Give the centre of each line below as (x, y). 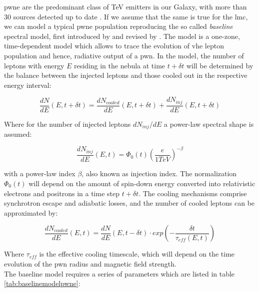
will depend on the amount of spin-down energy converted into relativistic (142, 183)
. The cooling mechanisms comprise (193, 193)
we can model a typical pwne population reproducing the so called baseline (118, 26)
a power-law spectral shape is (209, 124)
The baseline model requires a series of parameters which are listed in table (119, 273)
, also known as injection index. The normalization (159, 173)
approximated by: (31, 212)
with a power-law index (40, 173)
